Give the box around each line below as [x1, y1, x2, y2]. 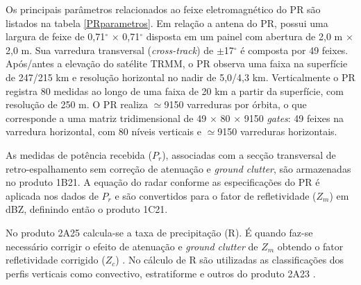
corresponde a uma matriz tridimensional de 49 [6, 110, 207, 125]
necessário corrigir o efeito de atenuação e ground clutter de [6, 239, 258, 253]
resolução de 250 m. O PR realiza [6, 97, 149, 112]
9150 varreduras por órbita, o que [164, 97, 307, 112]
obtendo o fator [277, 239, 344, 253]
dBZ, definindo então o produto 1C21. [6, 202, 168, 216]
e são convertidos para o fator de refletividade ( [115, 188, 317, 202]
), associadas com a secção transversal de [162, 147, 336, 162]
